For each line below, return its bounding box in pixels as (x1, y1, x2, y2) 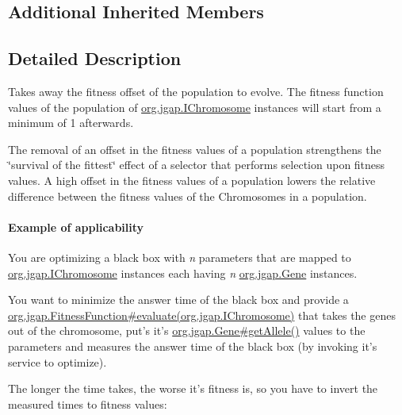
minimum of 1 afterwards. (8, 114, 134, 131)
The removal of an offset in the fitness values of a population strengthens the (8, 140, 381, 157)
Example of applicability (8, 218, 144, 235)
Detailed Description (8, 46, 182, 71)
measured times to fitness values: (8, 395, 167, 412)
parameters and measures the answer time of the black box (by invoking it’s (8, 337, 377, 354)
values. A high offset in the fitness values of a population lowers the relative (8, 171, 376, 188)
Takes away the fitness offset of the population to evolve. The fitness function (8, 83, 384, 99)
